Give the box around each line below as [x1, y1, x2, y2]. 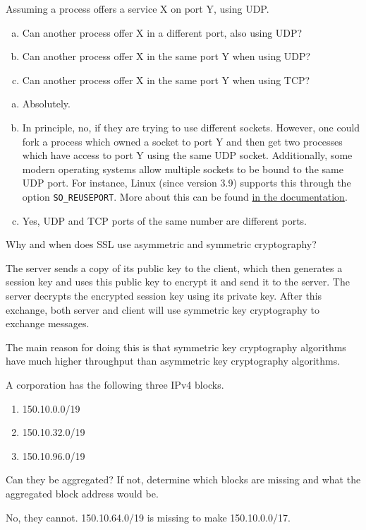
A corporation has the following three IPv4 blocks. [6, 377, 224, 391]
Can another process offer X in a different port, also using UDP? [22, 25, 303, 40]
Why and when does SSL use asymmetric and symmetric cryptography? [6, 237, 317, 252]
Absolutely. [22, 96, 71, 111]
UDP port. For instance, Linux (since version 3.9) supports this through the [22, 175, 351, 190]
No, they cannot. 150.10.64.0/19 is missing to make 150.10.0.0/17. [6, 510, 291, 524]
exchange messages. [6, 316, 90, 331]
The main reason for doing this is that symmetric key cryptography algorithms [6, 339, 346, 354]
